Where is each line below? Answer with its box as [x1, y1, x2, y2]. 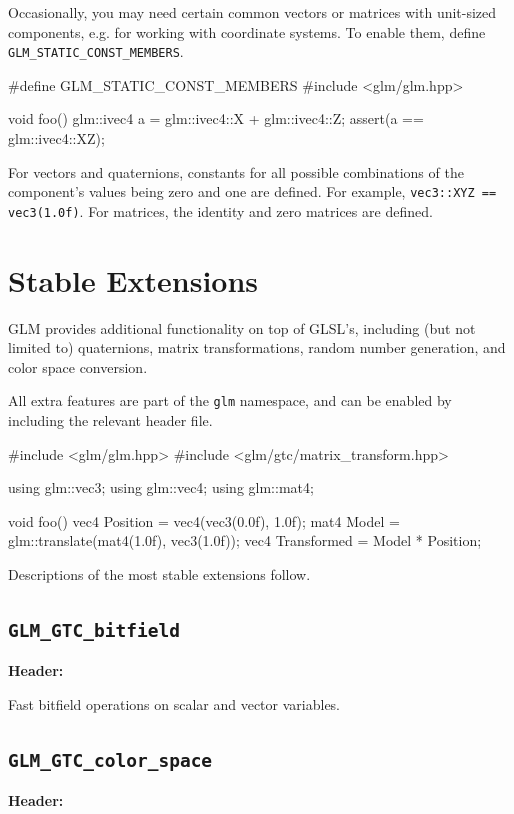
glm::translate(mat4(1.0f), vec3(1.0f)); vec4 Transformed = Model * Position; [8, 530, 482, 551]
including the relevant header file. [8, 410, 213, 431]
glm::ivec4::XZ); [8, 128, 105, 149]
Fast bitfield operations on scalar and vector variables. [8, 694, 341, 715]
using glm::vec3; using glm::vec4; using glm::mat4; [8, 477, 314, 498]
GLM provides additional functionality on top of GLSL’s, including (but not [8, 317, 476, 338]
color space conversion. [8, 356, 148, 377]
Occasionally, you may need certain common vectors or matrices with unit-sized [8, 2, 497, 22]
